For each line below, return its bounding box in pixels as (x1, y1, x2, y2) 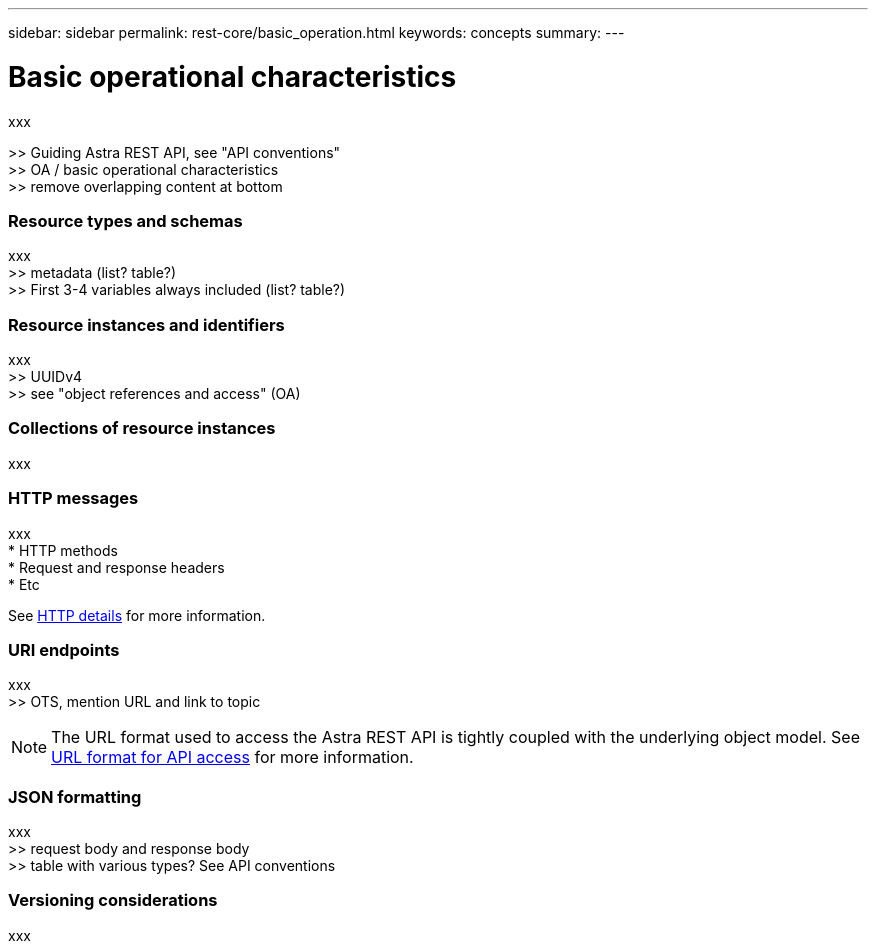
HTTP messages (8, 488, 139, 509)
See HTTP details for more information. (8, 606, 266, 624)
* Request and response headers (8, 558, 225, 576)
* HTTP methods (8, 541, 118, 559)
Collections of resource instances (8, 418, 276, 439)
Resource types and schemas (8, 210, 243, 231)
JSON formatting (8, 786, 142, 807)
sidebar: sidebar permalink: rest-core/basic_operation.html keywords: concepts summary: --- (8, 24, 625, 41)
